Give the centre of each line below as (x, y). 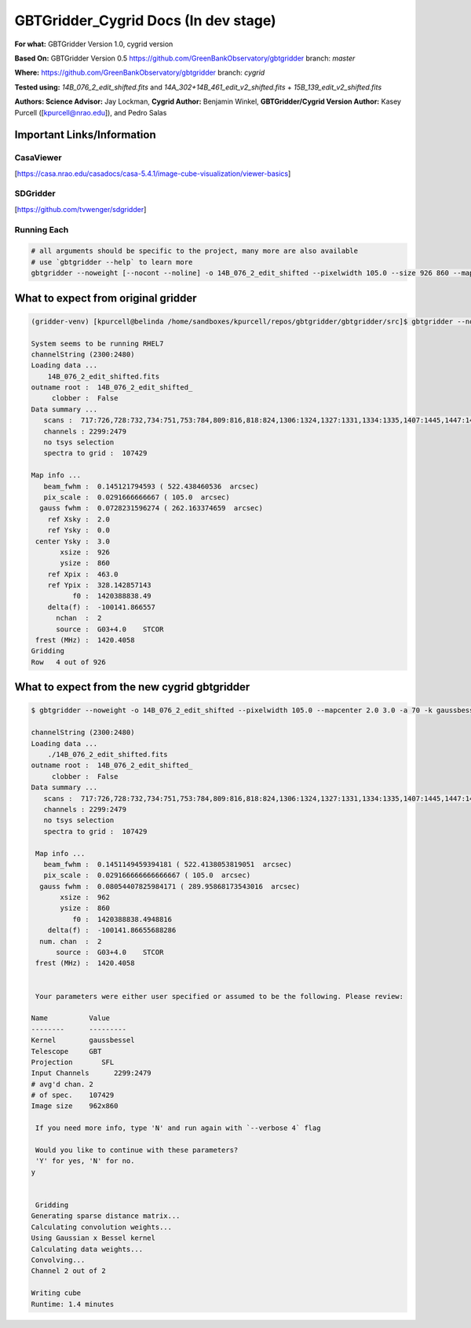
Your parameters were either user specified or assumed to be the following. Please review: (220, 996)
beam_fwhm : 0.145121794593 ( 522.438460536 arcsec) (151, 486)
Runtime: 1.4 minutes (73, 1304)
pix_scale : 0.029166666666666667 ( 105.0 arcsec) (147, 875)
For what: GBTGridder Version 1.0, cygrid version (94, 44)
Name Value (70, 1018)
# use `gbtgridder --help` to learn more (112, 262)
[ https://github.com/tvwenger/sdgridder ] (80, 209)
